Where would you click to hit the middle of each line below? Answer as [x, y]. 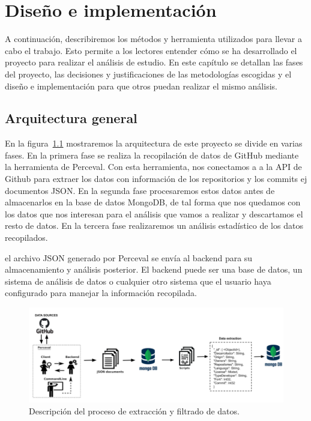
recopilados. [26, 238]
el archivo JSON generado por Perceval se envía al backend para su [129, 257]
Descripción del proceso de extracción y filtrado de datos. [134, 410]
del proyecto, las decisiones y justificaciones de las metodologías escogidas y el [148, 74]
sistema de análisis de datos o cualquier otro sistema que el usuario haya [138, 281]
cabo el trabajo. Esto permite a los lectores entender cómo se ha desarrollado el [151, 50]
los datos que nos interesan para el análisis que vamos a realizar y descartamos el [154, 214]
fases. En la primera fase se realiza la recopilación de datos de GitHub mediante [152, 155]
